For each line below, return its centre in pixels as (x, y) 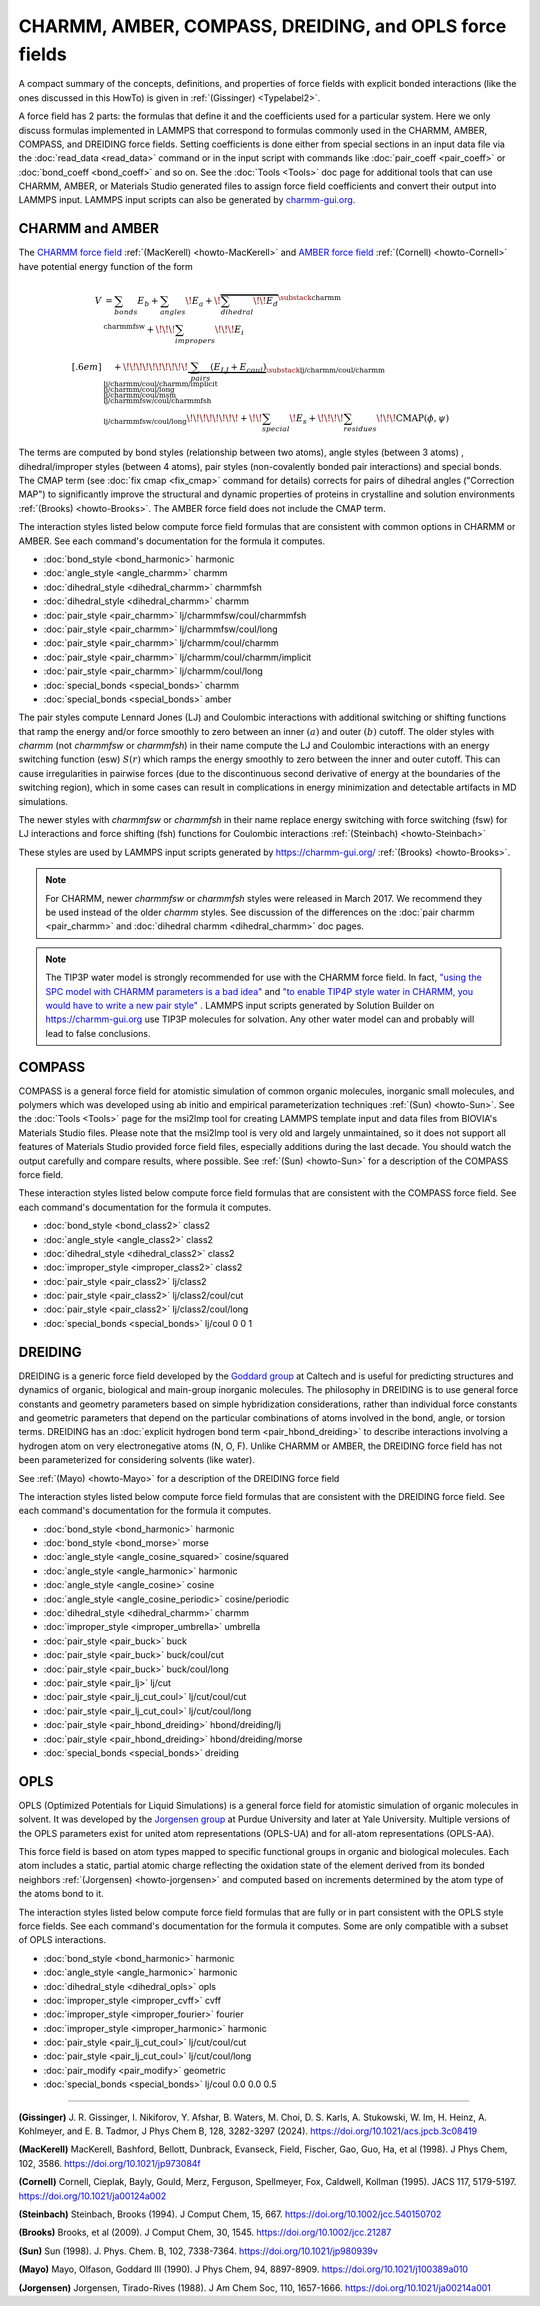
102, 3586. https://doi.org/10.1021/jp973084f (110, 2163)
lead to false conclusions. (98, 1033)
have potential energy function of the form (106, 266)
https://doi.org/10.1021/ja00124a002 (92, 2196)
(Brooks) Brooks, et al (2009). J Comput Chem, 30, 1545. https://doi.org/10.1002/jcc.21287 (205, 2232)
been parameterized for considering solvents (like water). (136, 1460)
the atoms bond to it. (61, 1894)
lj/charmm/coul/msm (140, 395)
